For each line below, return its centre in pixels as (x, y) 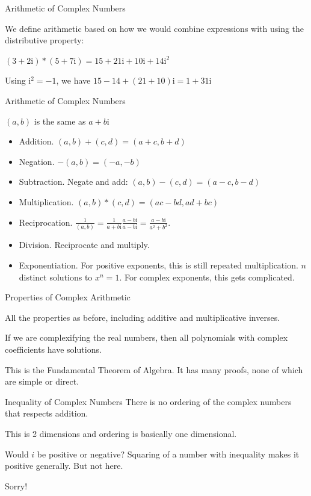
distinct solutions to (56, 277)
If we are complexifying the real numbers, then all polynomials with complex (146, 337)
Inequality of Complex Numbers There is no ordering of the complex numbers (148, 401)
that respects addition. (47, 413)
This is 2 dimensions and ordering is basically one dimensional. (121, 433)
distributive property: (45, 40)
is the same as (60, 121)
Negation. (37, 161)
